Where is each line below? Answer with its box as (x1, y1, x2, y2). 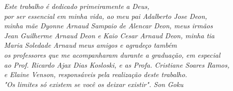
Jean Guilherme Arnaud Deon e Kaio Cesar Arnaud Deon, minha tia (4, 30, 215, 40)
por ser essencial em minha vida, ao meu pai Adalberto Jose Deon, (4, 10, 207, 21)
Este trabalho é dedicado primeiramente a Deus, (4, 1, 150, 11)
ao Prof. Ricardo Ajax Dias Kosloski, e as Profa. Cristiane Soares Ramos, (4, 59, 230, 70)
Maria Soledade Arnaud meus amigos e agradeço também (4, 40, 177, 50)
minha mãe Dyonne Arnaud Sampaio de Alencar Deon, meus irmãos (4, 20, 213, 31)
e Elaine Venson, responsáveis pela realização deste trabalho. (4, 69, 187, 80)
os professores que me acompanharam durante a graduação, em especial (4, 49, 221, 60)
